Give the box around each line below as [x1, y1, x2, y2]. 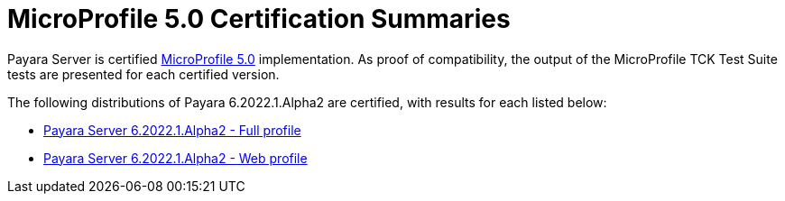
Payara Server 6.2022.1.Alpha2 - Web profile [43, 150, 308, 166]
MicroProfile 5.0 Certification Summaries [7, 4, 511, 34]
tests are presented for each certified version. [7, 66, 280, 82]
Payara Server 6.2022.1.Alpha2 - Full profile [43, 122, 301, 138]
